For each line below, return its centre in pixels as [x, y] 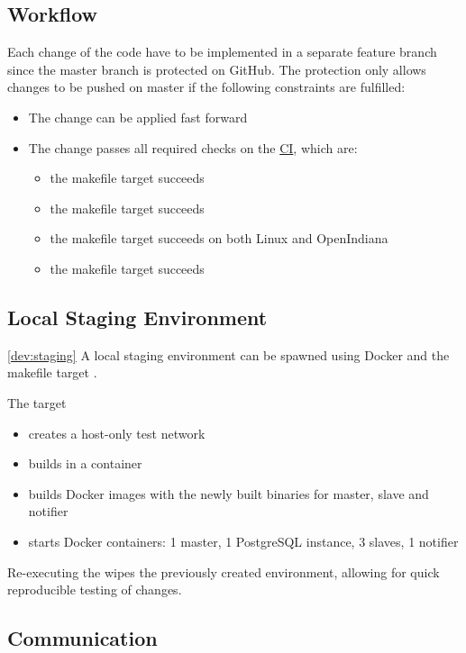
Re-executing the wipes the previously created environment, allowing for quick [224, 571]
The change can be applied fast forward [138, 117]
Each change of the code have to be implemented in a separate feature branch [222, 52]
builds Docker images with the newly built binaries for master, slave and [228, 493]
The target [37, 402]
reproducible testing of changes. [95, 590]
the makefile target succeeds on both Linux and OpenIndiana [219, 238]
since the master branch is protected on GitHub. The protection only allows [217, 69]
